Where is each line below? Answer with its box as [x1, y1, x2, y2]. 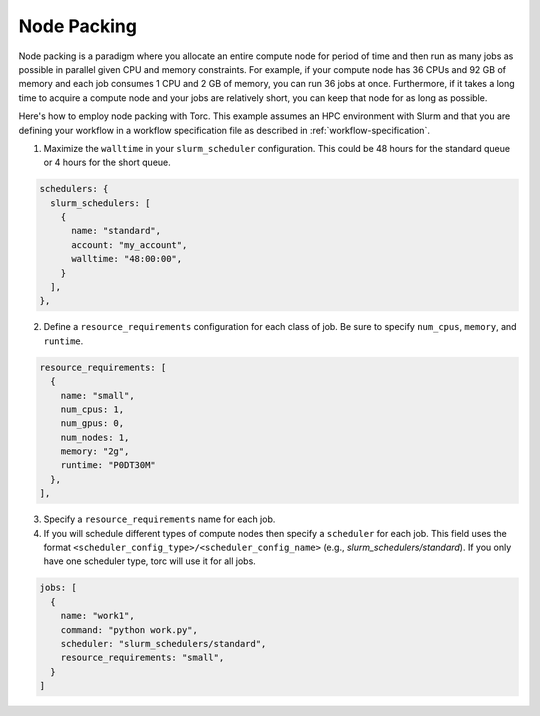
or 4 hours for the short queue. [43, 156, 172, 169]
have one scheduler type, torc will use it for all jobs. [43, 555, 257, 567]
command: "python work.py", [60, 624, 199, 635]
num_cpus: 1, [60, 403, 125, 415]
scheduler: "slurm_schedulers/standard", [60, 638, 267, 649]
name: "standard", [71, 225, 162, 237]
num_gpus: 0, [60, 418, 125, 429]
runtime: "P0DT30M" [60, 460, 157, 471]
